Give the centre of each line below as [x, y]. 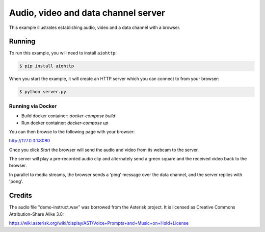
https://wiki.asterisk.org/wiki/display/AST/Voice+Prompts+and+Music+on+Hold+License [99, 223]
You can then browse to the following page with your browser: [72, 131]
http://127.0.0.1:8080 [29, 141]
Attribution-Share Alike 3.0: [37, 214]
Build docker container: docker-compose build [68, 116]
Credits [21, 195]
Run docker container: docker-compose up [65, 123]
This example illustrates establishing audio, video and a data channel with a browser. [95, 27]
